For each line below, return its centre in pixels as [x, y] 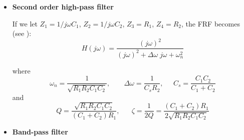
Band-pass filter [40, 131]
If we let [25, 23]
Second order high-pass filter [63, 6]
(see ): [22, 33]
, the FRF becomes [210, 23]
